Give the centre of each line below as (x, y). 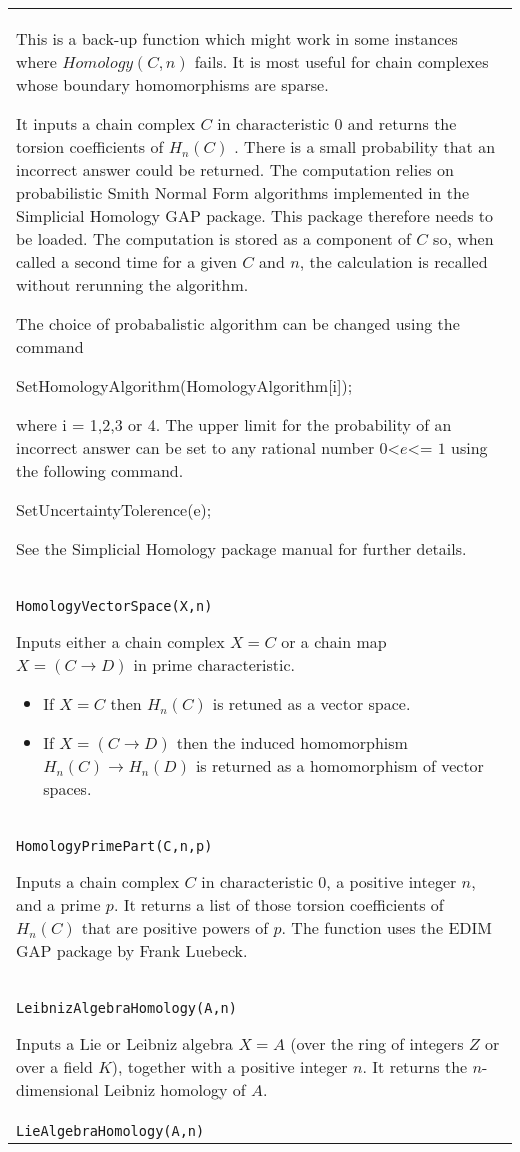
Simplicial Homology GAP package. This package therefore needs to (255, 215)
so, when (463, 238)
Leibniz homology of (175, 1089)
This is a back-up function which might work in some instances (237, 38)
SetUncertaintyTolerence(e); (114, 509)
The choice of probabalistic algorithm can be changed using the (238, 323)
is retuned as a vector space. (311, 703)
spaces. (67, 788)
